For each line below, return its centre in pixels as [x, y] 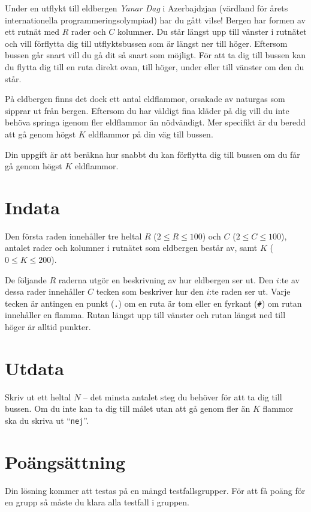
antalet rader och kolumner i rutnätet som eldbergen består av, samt [131, 248]
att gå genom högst [40, 134]
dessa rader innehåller [45, 291]
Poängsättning [65, 461]
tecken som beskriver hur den [150, 291]
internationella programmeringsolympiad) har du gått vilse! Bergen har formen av [155, 20]
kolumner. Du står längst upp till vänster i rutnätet [212, 32]
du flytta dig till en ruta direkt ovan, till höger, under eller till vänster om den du [155, 66]
